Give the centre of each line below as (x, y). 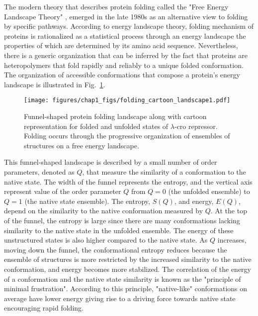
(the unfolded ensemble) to (209, 191)
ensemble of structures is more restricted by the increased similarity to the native (128, 259)
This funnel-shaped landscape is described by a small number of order (111, 162)
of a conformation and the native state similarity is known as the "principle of (123, 279)
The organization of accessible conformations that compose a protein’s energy (122, 75)
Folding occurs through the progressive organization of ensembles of (127, 136)
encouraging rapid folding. (44, 308)
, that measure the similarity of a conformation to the (164, 171)
